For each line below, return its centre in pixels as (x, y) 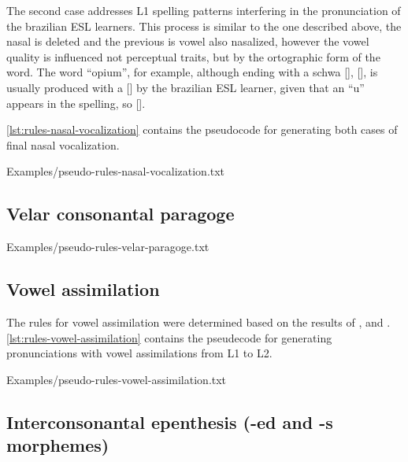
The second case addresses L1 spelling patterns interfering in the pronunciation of (204, 10)
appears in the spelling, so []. (76, 103)
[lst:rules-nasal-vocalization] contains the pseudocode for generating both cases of (202, 129)
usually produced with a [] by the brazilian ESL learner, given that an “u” (185, 87)
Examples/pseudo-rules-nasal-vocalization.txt (116, 171)
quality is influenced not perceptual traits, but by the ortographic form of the (193, 56)
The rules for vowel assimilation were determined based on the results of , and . (198, 322)
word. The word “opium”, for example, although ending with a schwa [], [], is (192, 72)
